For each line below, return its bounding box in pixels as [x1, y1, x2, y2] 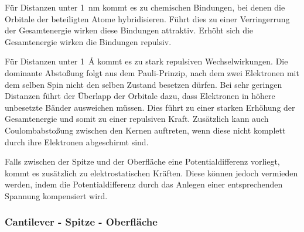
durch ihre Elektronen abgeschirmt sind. [5, 135, 149, 148]
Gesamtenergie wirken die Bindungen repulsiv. [5, 35, 172, 47]
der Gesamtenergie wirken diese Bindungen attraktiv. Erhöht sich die [5, 24, 254, 36]
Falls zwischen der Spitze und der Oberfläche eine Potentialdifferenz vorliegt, [5, 155, 280, 168]
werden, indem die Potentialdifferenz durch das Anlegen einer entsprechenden [5, 178, 283, 190]
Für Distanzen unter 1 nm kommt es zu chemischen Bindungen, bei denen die [5, 1, 285, 13]
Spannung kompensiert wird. [5, 189, 108, 202]
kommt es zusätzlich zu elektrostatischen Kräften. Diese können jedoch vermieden [5, 166, 298, 179]
